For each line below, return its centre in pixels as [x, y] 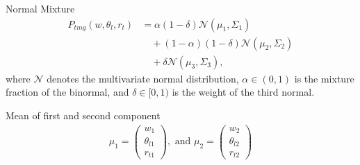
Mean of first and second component [83, 115]
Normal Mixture [40, 8]
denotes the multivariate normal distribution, [143, 78]
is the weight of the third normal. [243, 92]
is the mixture [324, 78]
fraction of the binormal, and [67, 92]
